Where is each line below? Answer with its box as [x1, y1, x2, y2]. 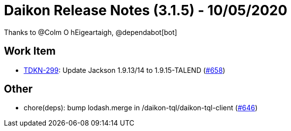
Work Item [4, 45, 56, 58]
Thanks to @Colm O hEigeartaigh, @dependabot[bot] [4, 28, 177, 36]
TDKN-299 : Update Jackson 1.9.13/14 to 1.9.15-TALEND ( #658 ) [24, 65, 226, 74]
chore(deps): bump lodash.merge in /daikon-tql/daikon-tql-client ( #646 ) [24, 103, 258, 112]
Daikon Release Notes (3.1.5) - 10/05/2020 [4, 2, 288, 19]
